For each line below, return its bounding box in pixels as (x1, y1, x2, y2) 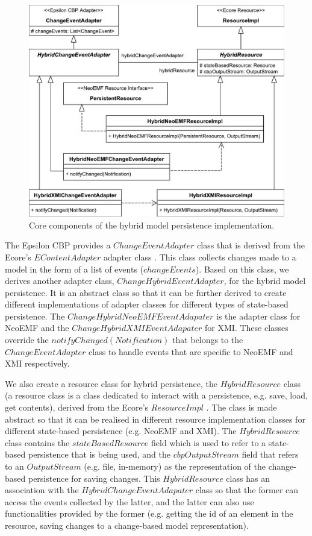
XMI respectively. (5, 357, 70, 370)
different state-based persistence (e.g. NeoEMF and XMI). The (5, 424, 237, 437)
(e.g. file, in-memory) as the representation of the (84, 460, 266, 472)
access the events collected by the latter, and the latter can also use (5, 495, 254, 508)
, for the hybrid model (223, 274, 306, 287)
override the (5, 333, 49, 346)
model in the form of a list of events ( (5, 262, 144, 275)
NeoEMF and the (5, 321, 69, 334)
